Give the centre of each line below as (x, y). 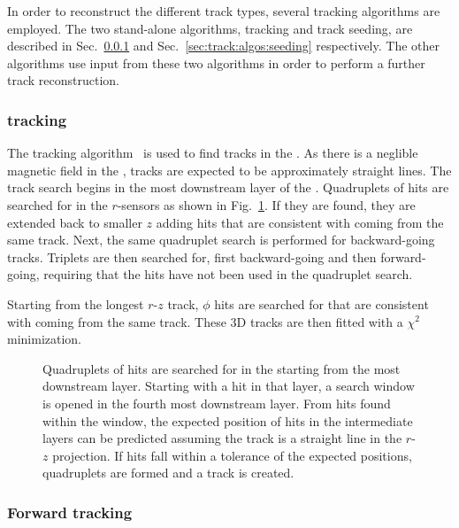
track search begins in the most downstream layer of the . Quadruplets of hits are (228, 187)
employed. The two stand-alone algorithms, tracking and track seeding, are (210, 28)
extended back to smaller (75, 222)
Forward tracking (70, 512)
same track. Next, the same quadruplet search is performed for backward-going (221, 240)
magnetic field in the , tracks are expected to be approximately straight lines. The (229, 170)
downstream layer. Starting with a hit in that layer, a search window (229, 386)
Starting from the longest (76, 303)
